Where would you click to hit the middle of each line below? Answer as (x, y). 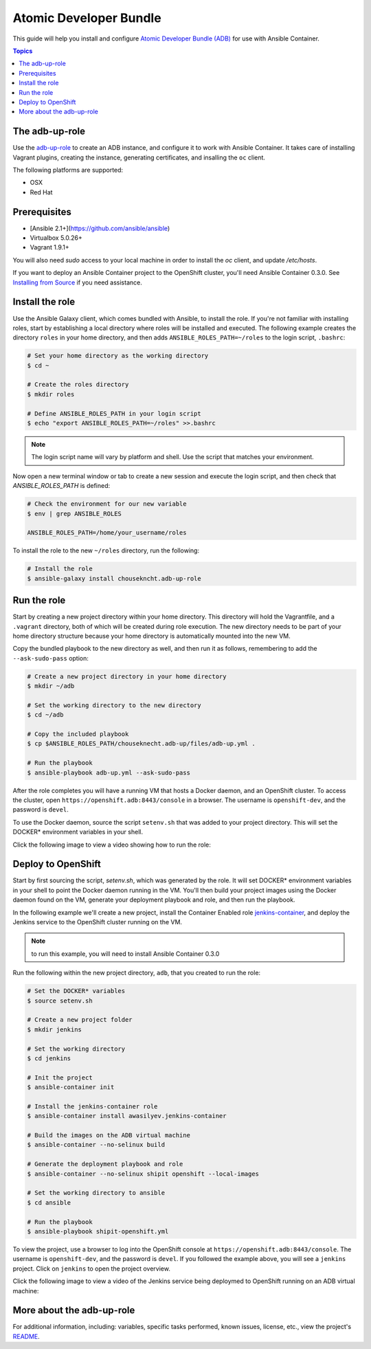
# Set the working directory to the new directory (114, 705)
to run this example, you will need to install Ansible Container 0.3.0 (125, 954)
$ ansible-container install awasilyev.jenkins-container (127, 1116)
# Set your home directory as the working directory (118, 356)
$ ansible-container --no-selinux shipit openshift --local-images (143, 1174)
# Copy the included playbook (78, 734)
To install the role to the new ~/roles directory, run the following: (106, 550)
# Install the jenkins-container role (92, 1106)
